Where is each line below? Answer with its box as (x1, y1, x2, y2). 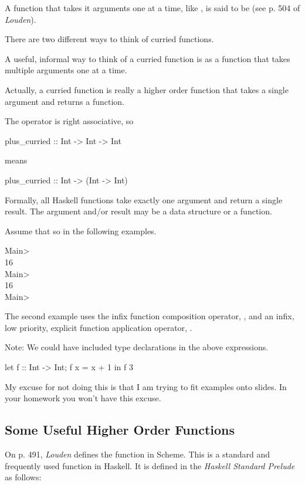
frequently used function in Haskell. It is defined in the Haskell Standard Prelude (5, 459, 295, 472)
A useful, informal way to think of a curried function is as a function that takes (5, 52, 290, 64)
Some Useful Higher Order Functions (5, 421, 235, 439)
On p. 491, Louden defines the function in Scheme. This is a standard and (5, 448, 270, 460)
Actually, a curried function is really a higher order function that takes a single (5, 83, 289, 95)
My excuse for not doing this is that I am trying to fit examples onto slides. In (5, 380, 287, 392)
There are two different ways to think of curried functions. (5, 33, 214, 45)
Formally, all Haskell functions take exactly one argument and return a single (5, 193, 283, 206)
